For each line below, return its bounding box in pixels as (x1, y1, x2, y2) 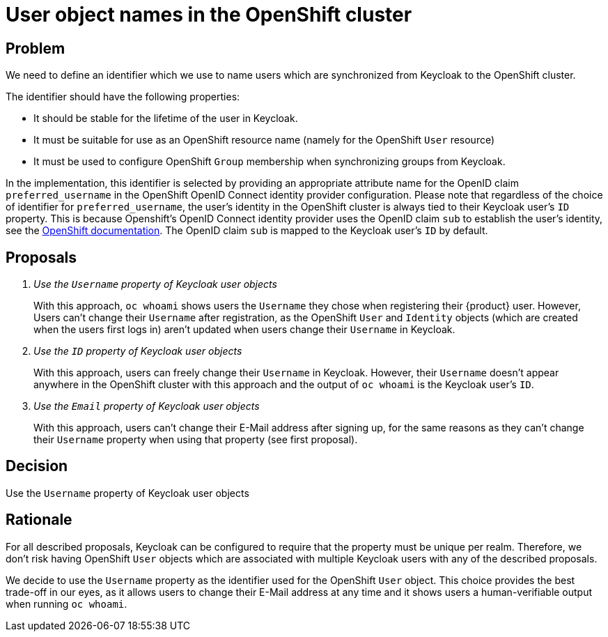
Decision (6, 457, 68, 475)
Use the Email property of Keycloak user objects (33, 400, 260, 413)
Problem (6, 39, 65, 57)
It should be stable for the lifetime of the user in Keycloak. (33, 112, 298, 125)
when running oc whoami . (6, 597, 127, 610)
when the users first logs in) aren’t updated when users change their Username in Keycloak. (33, 323, 455, 336)
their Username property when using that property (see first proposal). (33, 433, 358, 446)
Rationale (6, 511, 72, 529)
